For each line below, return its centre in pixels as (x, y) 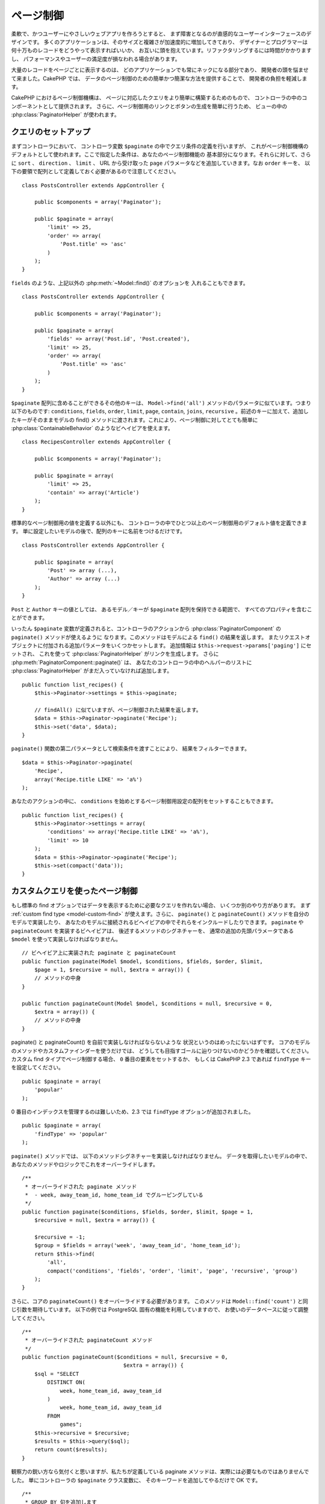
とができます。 (29, 617)
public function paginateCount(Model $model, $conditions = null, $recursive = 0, (147, 1003)
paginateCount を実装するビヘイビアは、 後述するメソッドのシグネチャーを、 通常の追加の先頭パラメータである (153, 931)
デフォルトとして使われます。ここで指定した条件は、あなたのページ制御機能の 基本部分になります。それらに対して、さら (161, 155)
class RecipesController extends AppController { (97, 442)
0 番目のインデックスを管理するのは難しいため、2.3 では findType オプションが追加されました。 (132, 1111)
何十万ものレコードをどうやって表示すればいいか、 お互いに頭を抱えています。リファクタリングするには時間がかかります (162, 51)
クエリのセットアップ (51, 131)
